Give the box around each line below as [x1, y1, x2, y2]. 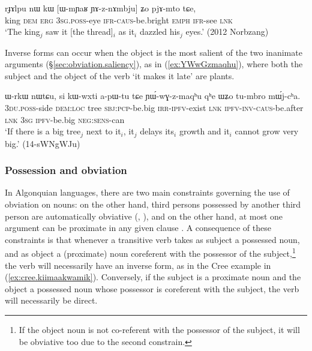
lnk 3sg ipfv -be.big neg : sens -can [5, 113, 125, 125]
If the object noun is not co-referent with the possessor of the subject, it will [19, 323, 300, 336]
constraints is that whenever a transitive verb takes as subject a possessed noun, [5, 233, 300, 245]
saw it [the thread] [46, 25, 113, 38]
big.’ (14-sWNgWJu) [5, 137, 80, 149]
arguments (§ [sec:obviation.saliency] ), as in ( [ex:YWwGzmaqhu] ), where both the [5, 58, 303, 70]
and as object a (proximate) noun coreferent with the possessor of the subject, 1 [5, 245, 296, 260]
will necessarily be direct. [5, 294, 98, 307]
